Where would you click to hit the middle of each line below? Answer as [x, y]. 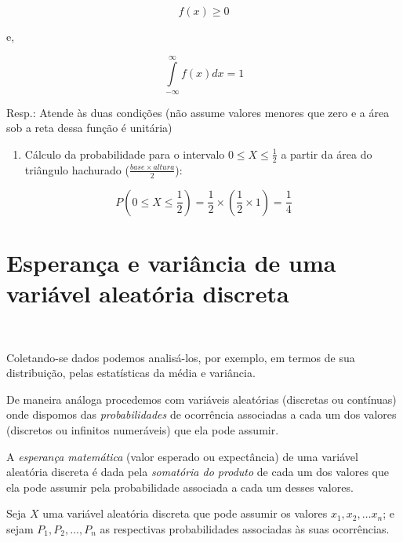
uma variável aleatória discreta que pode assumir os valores [185, 513]
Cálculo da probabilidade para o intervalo [125, 154]
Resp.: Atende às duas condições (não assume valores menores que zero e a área [198, 112]
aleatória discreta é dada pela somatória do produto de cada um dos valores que [198, 472]
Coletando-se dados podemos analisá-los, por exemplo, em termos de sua [181, 357]
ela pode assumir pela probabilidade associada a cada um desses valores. [180, 487]
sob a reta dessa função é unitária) [89, 128]
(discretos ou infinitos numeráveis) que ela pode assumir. [143, 429]
